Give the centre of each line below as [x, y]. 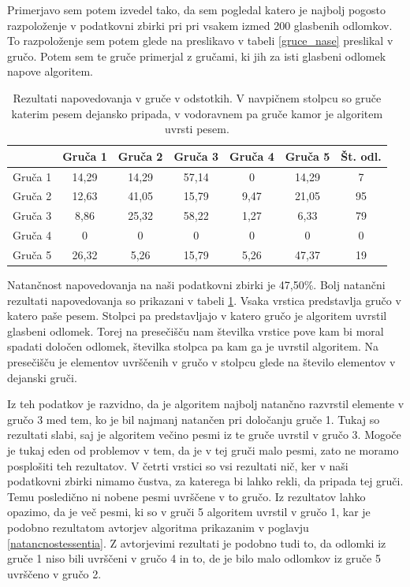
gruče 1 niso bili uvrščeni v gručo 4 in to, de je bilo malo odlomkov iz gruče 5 [194, 558]
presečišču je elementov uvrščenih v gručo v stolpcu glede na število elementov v [201, 362]
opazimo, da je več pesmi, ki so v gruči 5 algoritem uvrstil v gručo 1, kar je [189, 512]
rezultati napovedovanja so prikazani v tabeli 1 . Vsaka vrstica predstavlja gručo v [204, 300]
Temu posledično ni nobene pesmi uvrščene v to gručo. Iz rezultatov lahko [186, 496]
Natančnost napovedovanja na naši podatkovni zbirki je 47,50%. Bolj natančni [196, 285]
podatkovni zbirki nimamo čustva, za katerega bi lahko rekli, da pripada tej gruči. [205, 481]
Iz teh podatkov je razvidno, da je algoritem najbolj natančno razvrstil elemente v [206, 404]
